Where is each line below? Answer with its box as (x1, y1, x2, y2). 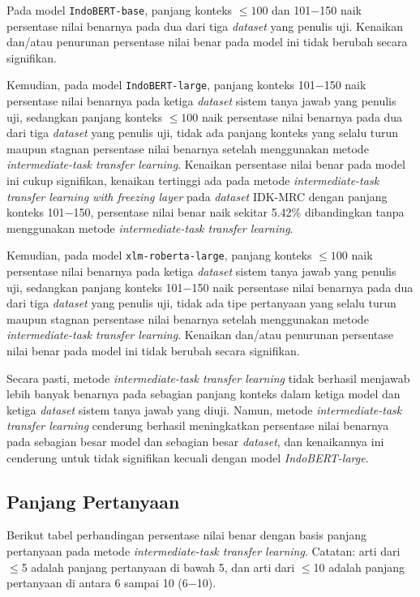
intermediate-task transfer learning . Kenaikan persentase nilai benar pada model (6, 156, 405, 173)
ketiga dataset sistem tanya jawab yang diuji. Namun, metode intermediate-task (6, 401, 402, 418)
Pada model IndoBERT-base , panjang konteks (6, 2, 233, 18)
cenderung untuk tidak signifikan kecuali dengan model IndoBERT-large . (6, 449, 369, 466)
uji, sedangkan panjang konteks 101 (6, 278, 183, 295)
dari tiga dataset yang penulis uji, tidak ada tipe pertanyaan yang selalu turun (6, 294, 396, 311)
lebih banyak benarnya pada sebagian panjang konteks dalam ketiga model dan (6, 385, 401, 402)
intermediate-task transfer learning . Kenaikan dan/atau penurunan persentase (6, 326, 394, 343)
